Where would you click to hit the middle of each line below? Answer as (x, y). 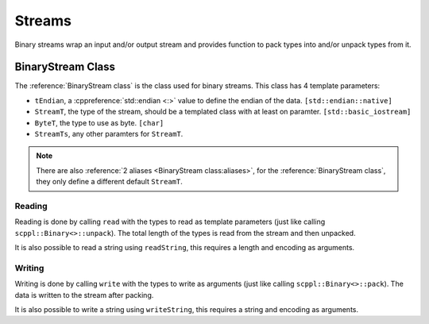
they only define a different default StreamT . (109, 182)
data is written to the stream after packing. (84, 295)
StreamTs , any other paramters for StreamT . (109, 134)
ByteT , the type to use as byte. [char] (99, 122)
